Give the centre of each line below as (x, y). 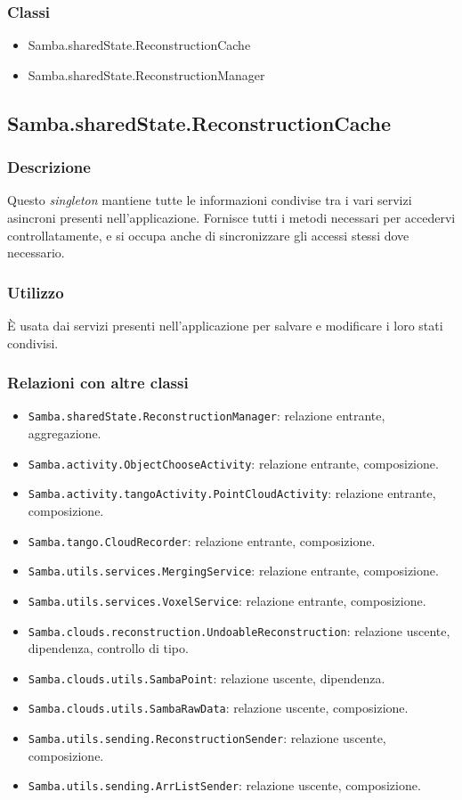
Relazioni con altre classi (98, 383)
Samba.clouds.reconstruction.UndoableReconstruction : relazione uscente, (239, 630)
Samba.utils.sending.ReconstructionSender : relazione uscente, (207, 738)
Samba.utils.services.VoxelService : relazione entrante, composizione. (227, 600)
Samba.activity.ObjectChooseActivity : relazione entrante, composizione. (233, 463)
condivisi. (33, 343)
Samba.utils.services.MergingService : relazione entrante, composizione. (233, 571)
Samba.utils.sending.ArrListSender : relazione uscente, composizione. (224, 785)
